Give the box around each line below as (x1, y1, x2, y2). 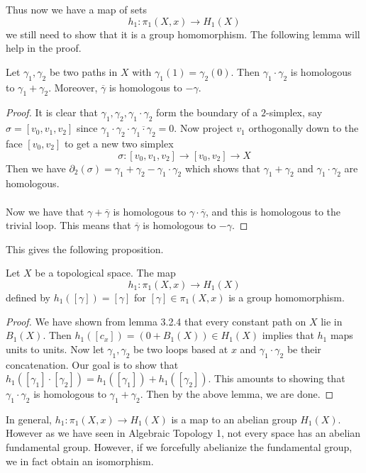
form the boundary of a (156, 105, 258, 120)
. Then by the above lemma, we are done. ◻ (140, 386, 334, 401)
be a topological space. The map (35, 265, 176, 280)
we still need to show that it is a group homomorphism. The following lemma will (6, 26, 360, 41)
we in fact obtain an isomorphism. (6, 453, 154, 468)
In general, (6, 411, 52, 426)
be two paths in (49, 64, 118, 79)
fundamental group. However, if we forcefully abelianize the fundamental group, (6, 440, 353, 455)
